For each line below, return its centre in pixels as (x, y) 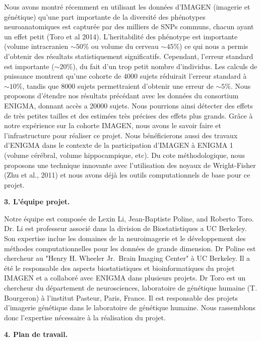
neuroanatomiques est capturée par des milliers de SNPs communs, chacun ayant (129, 26)
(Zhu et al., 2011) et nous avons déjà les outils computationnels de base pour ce (127, 175)
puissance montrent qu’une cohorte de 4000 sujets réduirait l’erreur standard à (125, 76)
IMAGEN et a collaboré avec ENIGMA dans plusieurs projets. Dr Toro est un (125, 278)
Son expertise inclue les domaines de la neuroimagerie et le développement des (125, 238)
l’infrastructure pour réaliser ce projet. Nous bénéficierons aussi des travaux (121, 135)
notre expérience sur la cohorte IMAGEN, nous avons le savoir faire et (113, 125)
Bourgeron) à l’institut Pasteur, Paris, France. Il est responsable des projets (121, 297)
